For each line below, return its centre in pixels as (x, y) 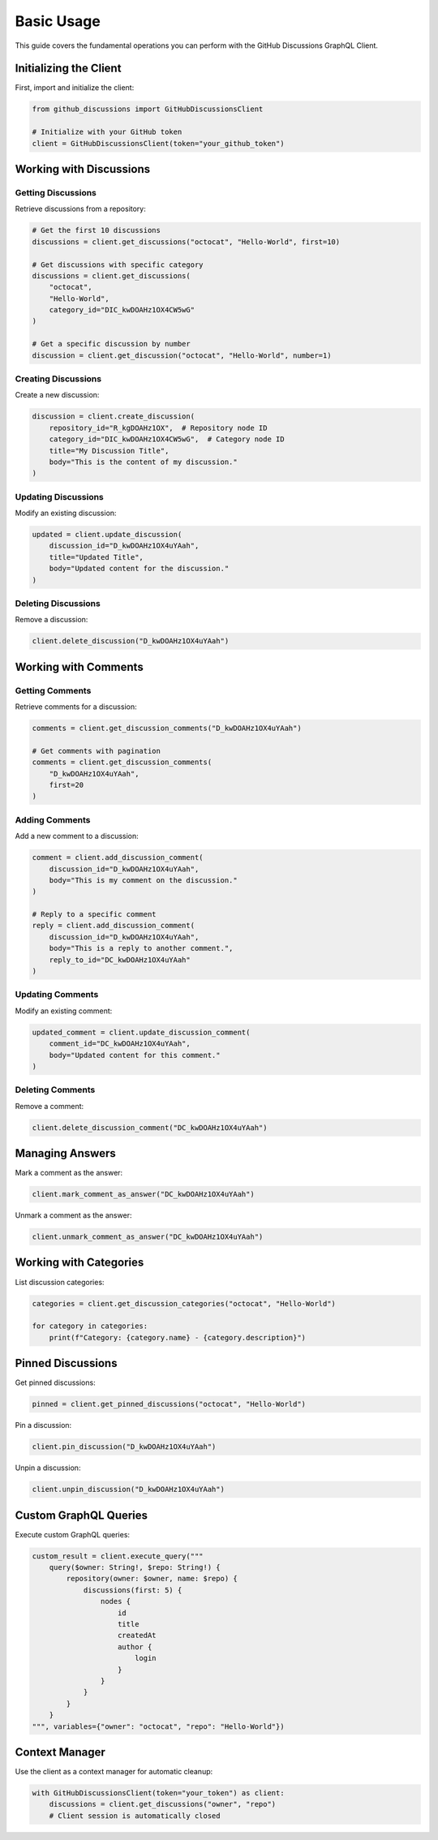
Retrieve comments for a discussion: (76, 707)
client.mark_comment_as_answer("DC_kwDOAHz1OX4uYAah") (143, 1194)
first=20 (67, 785)
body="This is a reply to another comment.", (141, 948)
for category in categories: (90, 1326)
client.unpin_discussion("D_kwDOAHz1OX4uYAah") (128, 1490)
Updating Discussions (60, 497)
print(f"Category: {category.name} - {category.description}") (178, 1337)
